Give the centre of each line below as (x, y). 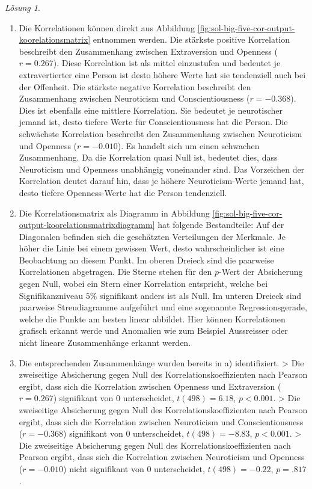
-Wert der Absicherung (261, 272)
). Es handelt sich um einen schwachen (188, 145)
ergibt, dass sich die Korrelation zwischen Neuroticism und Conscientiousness (161, 421)
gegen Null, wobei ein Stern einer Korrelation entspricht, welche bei (143, 284)
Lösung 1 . (23, 7)
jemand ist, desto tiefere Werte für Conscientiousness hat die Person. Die (153, 122)
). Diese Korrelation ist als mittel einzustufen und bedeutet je (167, 63)
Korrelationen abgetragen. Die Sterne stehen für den (115, 272)
